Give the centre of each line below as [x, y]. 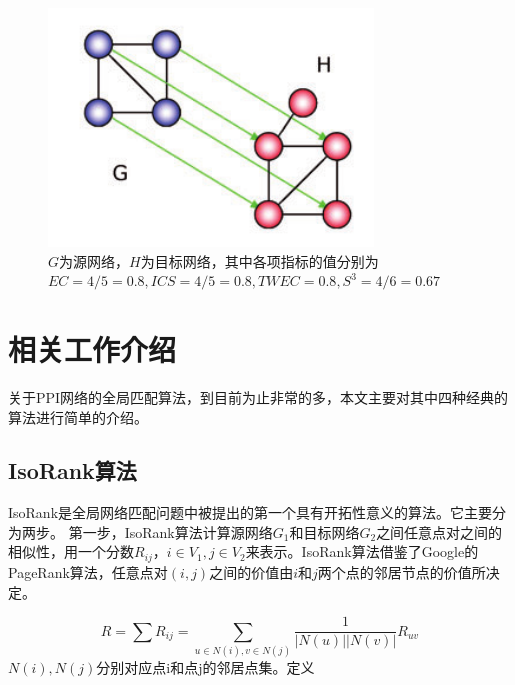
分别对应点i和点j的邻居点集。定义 [205, 666]
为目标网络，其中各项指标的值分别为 [259, 260]
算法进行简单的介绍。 [78, 416]
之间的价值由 [251, 571]
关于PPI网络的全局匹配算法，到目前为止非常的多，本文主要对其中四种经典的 [258, 396]
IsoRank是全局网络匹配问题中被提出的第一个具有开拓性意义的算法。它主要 [250, 512]
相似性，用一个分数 [71, 551]
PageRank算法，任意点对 [88, 571]
